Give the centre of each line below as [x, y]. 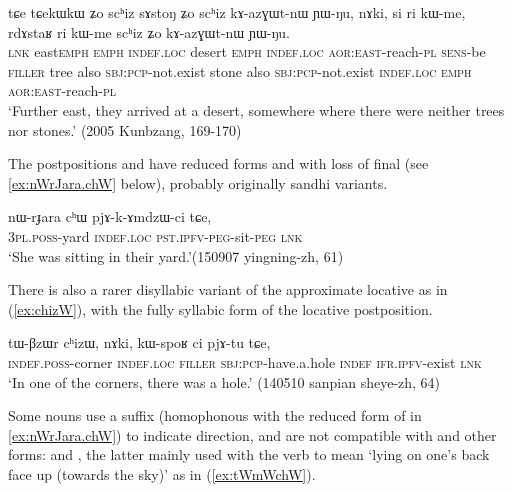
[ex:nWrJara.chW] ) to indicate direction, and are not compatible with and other [252, 434]
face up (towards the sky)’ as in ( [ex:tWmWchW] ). [162, 473]
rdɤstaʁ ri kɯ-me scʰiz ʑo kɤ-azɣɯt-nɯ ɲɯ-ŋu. [149, 31]
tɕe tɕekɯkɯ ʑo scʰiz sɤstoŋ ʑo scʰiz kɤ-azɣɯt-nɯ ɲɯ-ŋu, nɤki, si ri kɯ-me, [237, 12]
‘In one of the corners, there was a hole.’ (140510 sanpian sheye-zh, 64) [224, 381]
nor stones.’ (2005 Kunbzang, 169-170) [125, 129]
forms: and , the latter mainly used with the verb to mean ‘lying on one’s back [249, 454]
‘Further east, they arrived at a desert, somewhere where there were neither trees [256, 109]
